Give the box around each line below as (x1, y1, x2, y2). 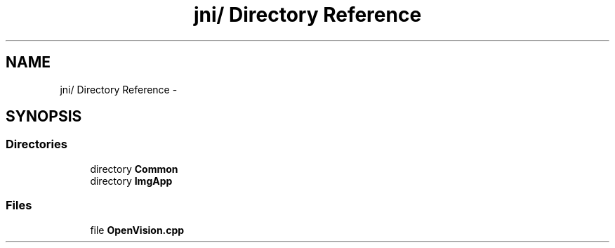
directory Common (90, 162, 178, 175)
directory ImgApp (90, 174, 173, 187)
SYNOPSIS (6, 107, 82, 126)
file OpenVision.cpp (90, 223, 185, 236)
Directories (6, 137, 67, 152)
